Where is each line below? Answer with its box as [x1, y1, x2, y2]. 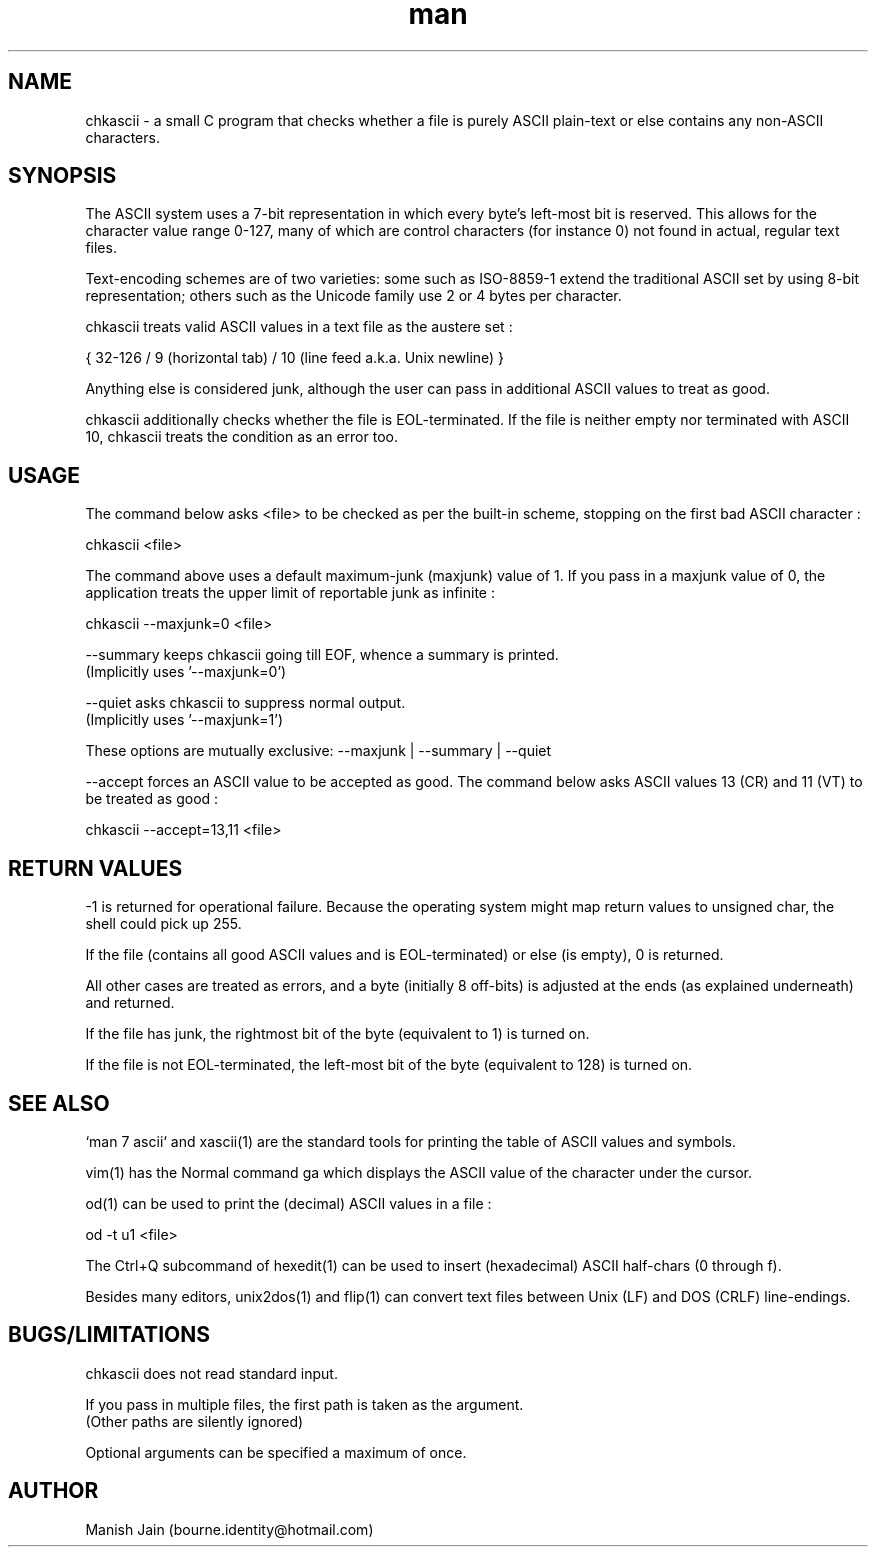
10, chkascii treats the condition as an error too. [85, 428, 398, 446]
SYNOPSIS [8, 163, 117, 189]
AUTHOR [8, 1478, 99, 1504]
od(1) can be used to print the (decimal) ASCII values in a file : [85, 1194, 492, 1212]
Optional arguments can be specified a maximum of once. [85, 1443, 467, 1461]
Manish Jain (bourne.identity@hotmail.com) [85, 1520, 374, 1538]
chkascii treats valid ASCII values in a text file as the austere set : [85, 318, 513, 336]
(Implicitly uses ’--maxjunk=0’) [85, 663, 287, 681]
